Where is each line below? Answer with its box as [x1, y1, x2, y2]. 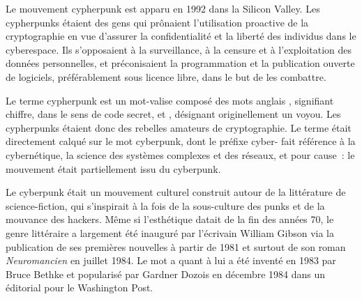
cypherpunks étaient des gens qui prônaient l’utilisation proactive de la [6, 15, 309, 29]
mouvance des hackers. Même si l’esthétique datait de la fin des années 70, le [6, 212, 334, 227]
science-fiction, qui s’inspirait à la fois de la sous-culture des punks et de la [6, 198, 325, 213]
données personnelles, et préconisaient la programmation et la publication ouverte [6, 56, 355, 70]
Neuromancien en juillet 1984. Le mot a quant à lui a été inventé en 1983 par [6, 253, 336, 268]
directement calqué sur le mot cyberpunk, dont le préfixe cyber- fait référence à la [6, 134, 356, 148]
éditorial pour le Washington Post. [6, 280, 153, 295]
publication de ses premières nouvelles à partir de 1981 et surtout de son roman [6, 239, 346, 254]
